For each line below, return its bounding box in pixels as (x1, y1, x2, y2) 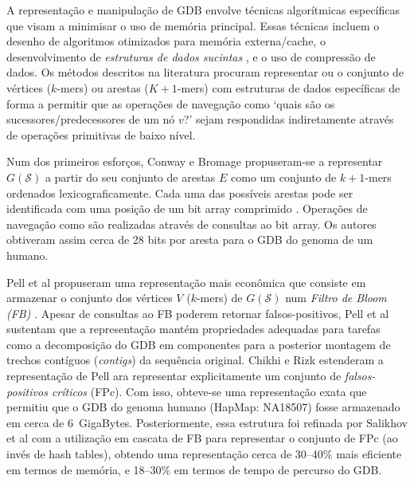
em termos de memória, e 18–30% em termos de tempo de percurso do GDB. (6, 461, 382, 477)
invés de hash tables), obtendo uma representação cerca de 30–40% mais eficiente (6, 446, 402, 462)
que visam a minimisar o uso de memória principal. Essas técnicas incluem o (6, 17, 380, 33)
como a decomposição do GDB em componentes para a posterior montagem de (6, 336, 391, 352)
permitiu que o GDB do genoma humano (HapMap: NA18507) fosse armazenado (6, 399, 400, 415)
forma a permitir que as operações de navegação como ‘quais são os (6, 95, 335, 112)
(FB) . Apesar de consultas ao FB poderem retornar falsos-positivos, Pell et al (6, 304, 389, 321)
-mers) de (196, 289, 243, 306)
